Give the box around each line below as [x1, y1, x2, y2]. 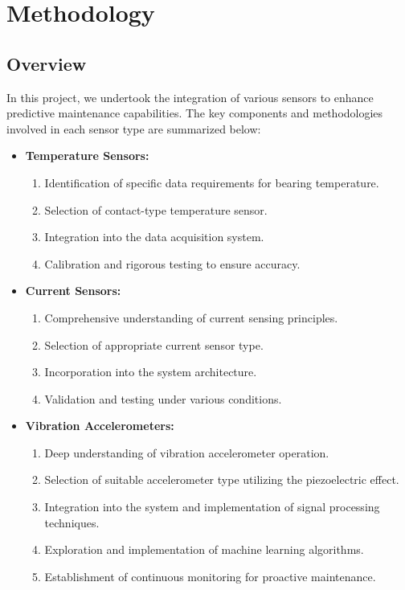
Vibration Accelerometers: [25, 417, 174, 434]
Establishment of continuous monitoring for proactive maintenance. [44, 567, 376, 584]
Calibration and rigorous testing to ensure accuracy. [44, 255, 301, 272]
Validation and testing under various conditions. [44, 390, 282, 407]
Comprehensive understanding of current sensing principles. [44, 309, 338, 326]
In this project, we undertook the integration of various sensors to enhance [6, 88, 374, 105]
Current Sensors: [25, 282, 121, 299]
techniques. [44, 514, 100, 531]
